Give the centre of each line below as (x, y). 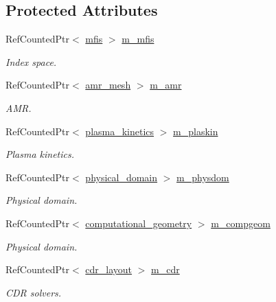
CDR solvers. (34, 292)
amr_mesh (108, 85)
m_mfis (138, 39)
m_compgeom (241, 223)
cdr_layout (109, 269)
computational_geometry (139, 223)
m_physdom (203, 177)
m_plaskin (196, 131)
